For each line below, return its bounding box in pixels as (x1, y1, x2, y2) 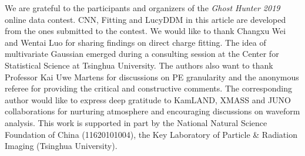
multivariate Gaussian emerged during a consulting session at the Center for (5, 48, 279, 60)
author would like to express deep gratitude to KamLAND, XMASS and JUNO (5, 93, 291, 106)
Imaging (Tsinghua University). (5, 140, 118, 152)
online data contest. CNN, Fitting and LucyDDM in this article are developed (5, 13, 286, 25)
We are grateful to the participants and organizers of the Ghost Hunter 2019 (5, 2, 280, 13)
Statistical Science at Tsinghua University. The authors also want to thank (5, 59, 273, 71)
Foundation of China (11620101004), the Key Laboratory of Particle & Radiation (5, 128, 297, 140)
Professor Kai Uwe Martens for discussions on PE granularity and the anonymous (5, 70, 299, 83)
